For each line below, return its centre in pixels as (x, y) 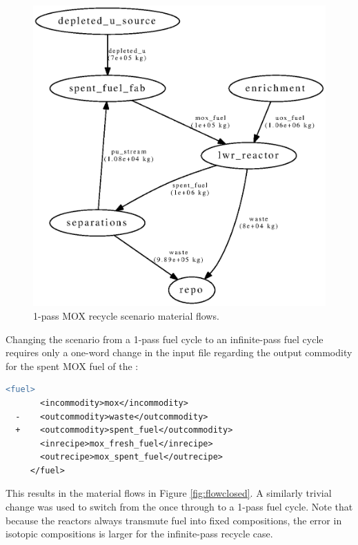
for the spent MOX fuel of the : (72, 366)
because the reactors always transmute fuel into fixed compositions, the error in (174, 520)
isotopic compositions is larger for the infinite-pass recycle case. (139, 534)
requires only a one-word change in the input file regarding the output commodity (179, 352)
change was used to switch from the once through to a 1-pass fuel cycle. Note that (179, 507)
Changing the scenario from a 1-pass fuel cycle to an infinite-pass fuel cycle (165, 339)
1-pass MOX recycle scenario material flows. (126, 315)
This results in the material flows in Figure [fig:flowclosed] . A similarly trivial (169, 493)
